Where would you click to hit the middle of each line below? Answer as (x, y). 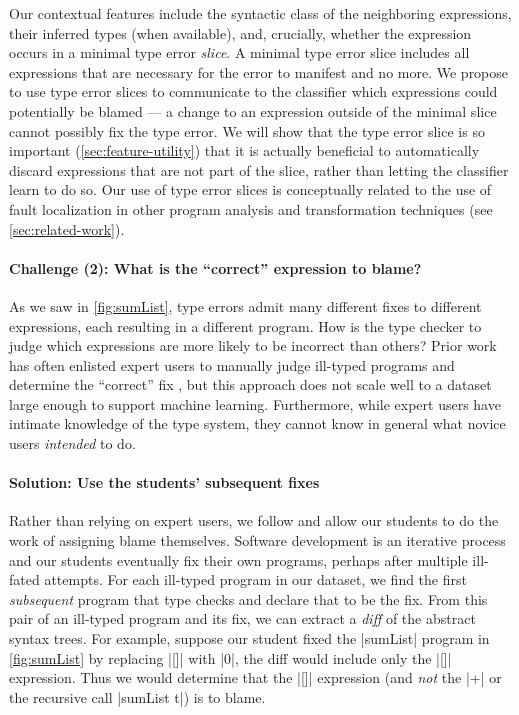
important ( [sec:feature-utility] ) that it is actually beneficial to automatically (244, 150)
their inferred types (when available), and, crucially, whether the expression (240, 32)
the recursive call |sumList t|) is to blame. (137, 696)
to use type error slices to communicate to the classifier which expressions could (253, 91)
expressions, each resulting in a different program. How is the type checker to (245, 325)
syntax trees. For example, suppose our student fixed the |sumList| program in (249, 638)
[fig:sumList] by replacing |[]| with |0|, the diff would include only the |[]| (230, 657)
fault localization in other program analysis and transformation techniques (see (251, 208)
